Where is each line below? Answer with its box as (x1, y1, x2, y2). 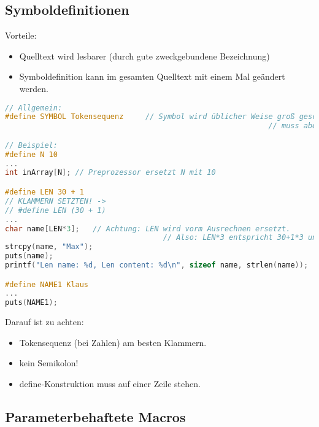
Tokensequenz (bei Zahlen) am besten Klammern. (19, 336, 207, 348)
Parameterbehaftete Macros (5, 407, 186, 426)
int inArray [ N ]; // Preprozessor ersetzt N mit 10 (5, 168, 216, 177)
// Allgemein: (5, 103, 63, 112)
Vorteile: (5, 29, 37, 42)
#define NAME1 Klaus (5, 280, 89, 289)
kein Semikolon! (19, 356, 79, 369)
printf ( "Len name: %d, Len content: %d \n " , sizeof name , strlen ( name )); (5, 261, 309, 270)
